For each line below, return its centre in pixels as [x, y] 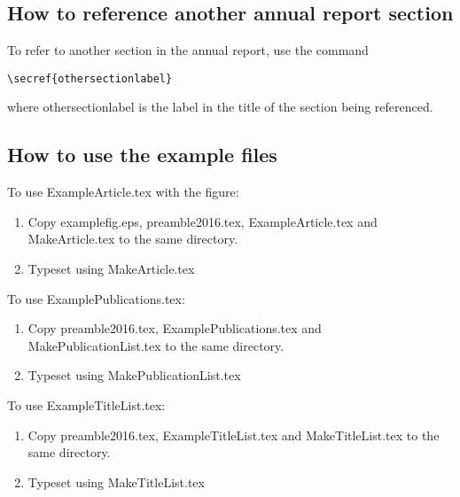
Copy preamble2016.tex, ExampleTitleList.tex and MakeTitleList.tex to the [234, 435]
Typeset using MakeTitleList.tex [116, 481]
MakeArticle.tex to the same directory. [133, 239]
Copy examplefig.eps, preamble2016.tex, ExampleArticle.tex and [203, 221]
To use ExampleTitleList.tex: [86, 405]
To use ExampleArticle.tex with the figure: [123, 192]
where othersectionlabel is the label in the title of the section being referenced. [220, 107]
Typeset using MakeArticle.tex [111, 269]
